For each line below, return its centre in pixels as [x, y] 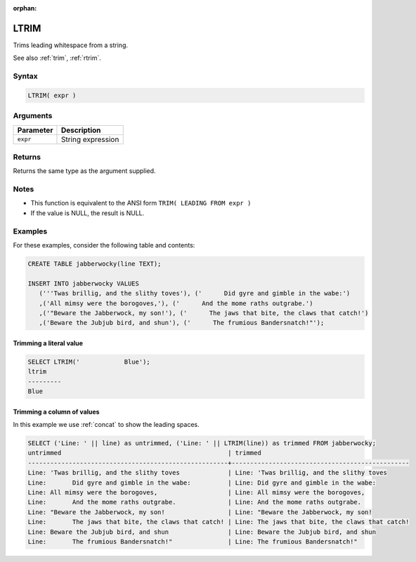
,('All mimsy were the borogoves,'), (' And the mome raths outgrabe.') [176, 303]
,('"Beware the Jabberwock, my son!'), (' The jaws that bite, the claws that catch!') [204, 313]
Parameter [35, 130]
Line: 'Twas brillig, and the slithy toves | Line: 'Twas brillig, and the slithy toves [208, 473]
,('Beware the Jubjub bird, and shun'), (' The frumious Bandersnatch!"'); [182, 323]
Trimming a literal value [48, 343]
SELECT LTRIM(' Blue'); [89, 362]
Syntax [25, 76]
